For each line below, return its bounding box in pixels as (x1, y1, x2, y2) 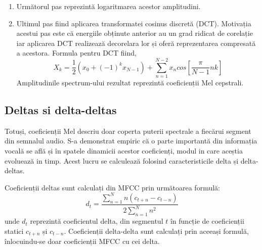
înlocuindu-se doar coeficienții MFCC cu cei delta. (5, 236, 160, 246)
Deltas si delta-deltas (5, 102, 117, 118)
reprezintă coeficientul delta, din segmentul (30, 216, 163, 226)
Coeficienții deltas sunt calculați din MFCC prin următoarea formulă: (5, 182, 220, 192)
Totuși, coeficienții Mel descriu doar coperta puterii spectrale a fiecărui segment (5, 125, 251, 136)
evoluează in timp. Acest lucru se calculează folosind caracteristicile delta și (5, 155, 239, 166)
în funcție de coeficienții (170, 216, 244, 226)
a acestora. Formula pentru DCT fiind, (16, 47, 137, 58)
